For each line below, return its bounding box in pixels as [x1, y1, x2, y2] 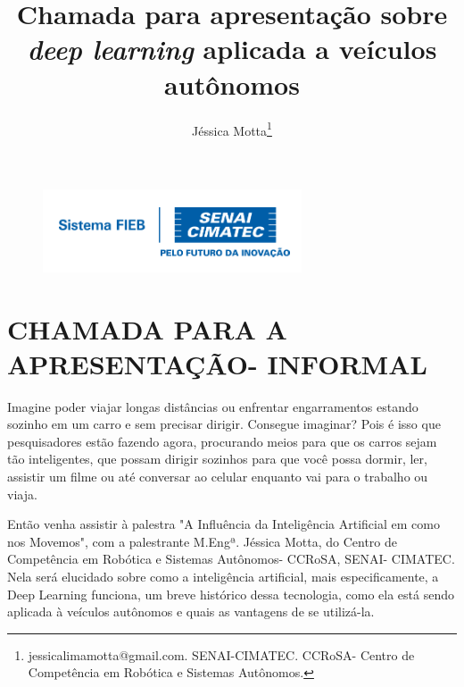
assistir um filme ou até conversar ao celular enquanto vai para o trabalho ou [7, 467, 428, 486]
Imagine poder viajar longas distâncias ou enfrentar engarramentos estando [7, 397, 418, 415]
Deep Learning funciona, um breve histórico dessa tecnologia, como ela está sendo [7, 584, 454, 603]
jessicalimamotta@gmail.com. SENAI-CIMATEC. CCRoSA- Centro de [28, 645, 415, 664]
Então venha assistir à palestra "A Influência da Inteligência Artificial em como [7, 515, 440, 533]
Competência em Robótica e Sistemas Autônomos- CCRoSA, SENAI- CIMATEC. [7, 549, 455, 568]
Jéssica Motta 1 [192, 118, 272, 139]
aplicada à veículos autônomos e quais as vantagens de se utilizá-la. [7, 602, 375, 621]
